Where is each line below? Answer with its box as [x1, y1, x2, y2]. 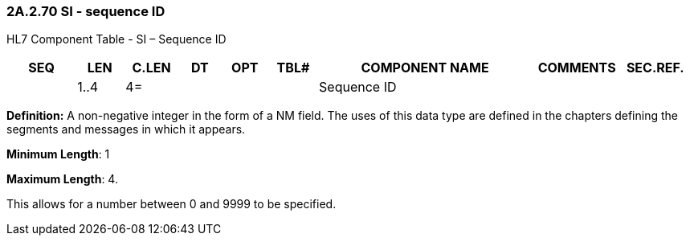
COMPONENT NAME [361, 59, 489, 76]
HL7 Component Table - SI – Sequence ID [6, 32, 227, 47]
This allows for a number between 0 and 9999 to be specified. [6, 197, 337, 211]
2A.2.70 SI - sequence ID [6, 3, 165, 19]
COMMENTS [537, 59, 616, 76]
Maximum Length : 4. [6, 172, 118, 187]
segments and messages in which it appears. [6, 122, 246, 137]
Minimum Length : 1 [6, 147, 110, 162]
